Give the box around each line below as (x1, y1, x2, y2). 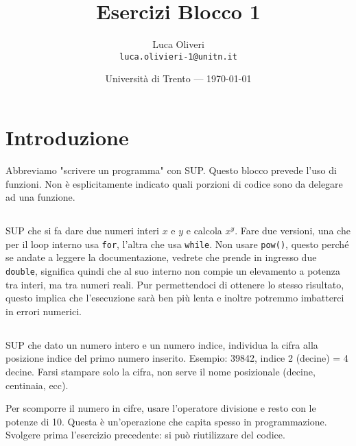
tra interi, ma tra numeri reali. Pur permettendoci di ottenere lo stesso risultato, (5, 277, 344, 291)
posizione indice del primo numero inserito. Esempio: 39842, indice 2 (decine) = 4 (5, 351, 348, 365)
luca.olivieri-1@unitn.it (119, 51, 237, 62)
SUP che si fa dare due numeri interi (5, 223, 159, 238)
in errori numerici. (5, 303, 82, 318)
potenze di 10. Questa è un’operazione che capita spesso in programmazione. (5, 414, 327, 428)
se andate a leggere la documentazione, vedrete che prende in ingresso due (5, 250, 317, 264)
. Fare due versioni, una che (235, 223, 351, 238)
